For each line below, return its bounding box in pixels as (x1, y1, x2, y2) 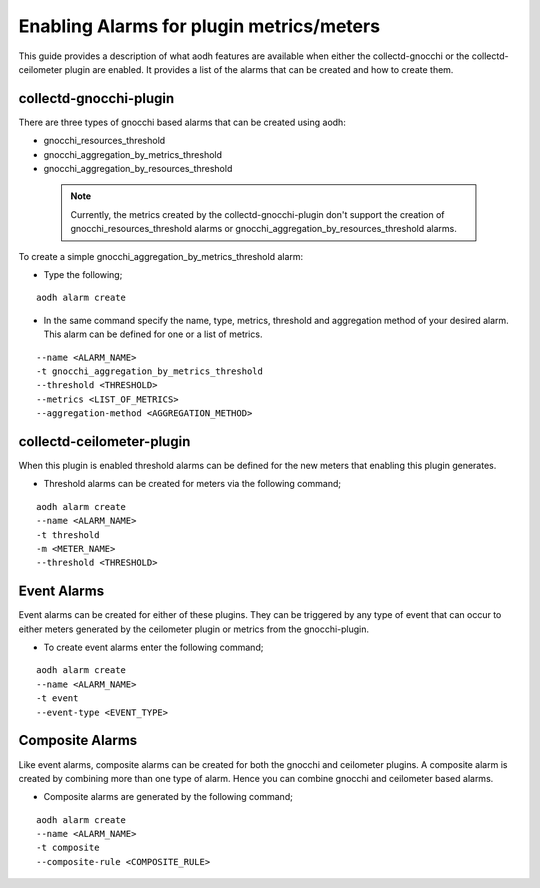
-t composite (36, 842, 100, 854)
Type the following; (43, 268, 123, 280)
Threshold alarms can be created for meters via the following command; (43, 478, 342, 490)
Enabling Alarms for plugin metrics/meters (18, 15, 380, 37)
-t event (36, 693, 79, 704)
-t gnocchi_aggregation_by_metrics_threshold (36, 365, 264, 377)
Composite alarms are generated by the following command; (43, 791, 294, 803)
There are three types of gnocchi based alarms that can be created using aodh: (18, 116, 347, 128)
